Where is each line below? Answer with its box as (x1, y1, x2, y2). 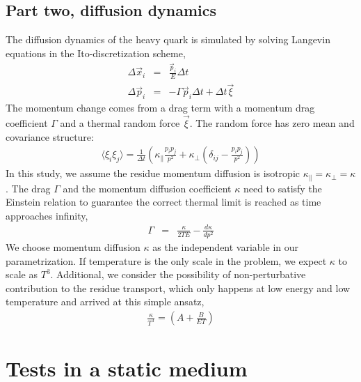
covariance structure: (6, 129, 94, 144)
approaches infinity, (6, 208, 88, 222)
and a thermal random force (60, 115, 180, 130)
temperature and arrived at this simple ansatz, (6, 294, 204, 309)
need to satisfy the (243, 181, 322, 195)
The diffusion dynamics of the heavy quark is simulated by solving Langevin (6, 32, 330, 47)
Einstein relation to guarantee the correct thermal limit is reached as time (6, 194, 321, 209)
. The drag (6, 181, 51, 195)
